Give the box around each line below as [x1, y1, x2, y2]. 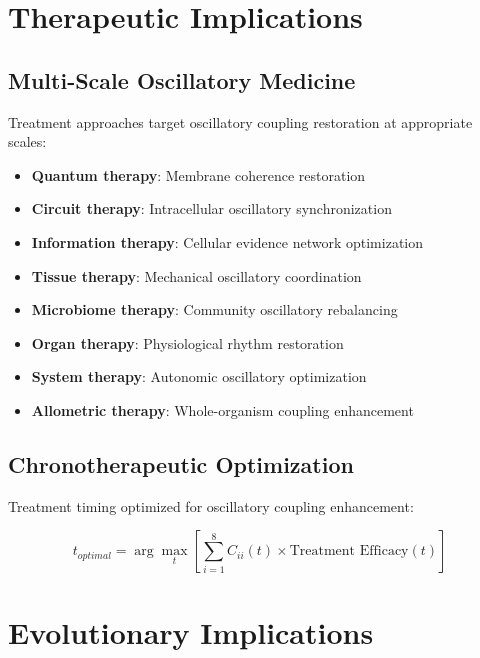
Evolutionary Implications [8, 611, 374, 652]
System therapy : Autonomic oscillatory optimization [31, 366, 367, 387]
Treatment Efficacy [289, 544, 409, 559]
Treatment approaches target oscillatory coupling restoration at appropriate [8, 111, 473, 132]
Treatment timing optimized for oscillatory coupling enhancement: [8, 495, 414, 516]
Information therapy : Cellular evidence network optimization [31, 231, 424, 252]
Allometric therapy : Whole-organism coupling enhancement [31, 399, 414, 420]
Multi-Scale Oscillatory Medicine [8, 64, 356, 95]
